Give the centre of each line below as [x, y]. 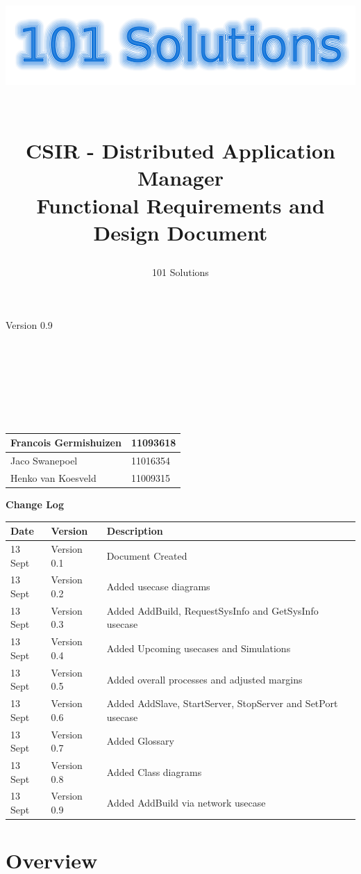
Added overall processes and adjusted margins [204, 679]
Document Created [147, 555]
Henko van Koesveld [53, 477]
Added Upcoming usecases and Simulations [199, 648]
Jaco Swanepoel [44, 461]
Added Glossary [140, 741]
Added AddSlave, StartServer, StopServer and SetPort [222, 703]
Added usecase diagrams [158, 586]
